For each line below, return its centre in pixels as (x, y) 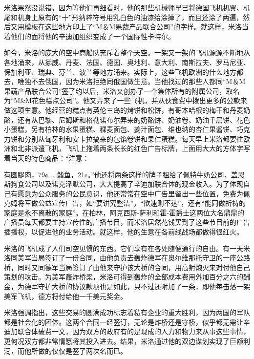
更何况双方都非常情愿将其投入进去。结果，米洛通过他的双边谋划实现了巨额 (124, 341)
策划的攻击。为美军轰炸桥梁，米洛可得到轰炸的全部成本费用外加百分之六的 (124, 277)
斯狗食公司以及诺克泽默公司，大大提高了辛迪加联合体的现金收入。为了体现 (124, 184)
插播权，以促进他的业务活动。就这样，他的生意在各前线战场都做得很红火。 (124, 232)
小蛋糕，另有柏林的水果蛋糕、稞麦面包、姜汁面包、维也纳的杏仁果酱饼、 (120, 129)
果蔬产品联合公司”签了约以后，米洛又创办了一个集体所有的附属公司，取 (118, 91)
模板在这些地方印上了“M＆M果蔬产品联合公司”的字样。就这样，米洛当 (136, 27)
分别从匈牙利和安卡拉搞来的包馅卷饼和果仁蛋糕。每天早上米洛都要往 (134, 138)
